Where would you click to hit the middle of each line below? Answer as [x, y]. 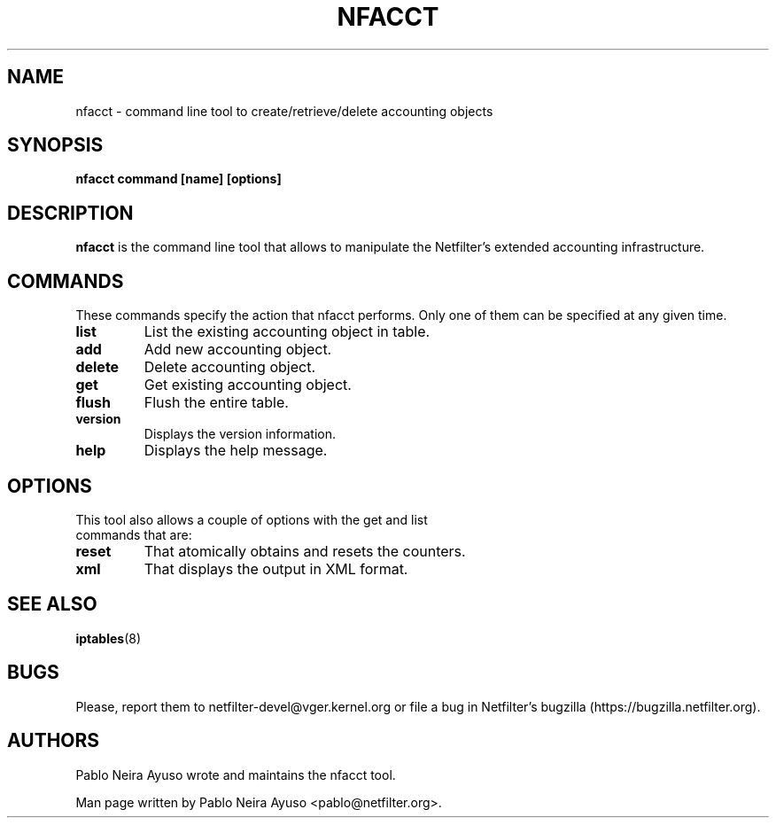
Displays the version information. [240, 434]
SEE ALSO [52, 604]
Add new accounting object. [238, 350]
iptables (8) [109, 638]
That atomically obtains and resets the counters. [305, 551]
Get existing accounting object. [248, 385]
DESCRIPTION [70, 213]
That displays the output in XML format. [276, 568]
